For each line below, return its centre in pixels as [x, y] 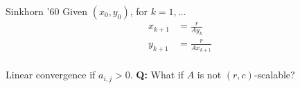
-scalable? [274, 75]
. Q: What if [157, 75]
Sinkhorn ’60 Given [47, 11]
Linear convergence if [51, 75]
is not [209, 75]
